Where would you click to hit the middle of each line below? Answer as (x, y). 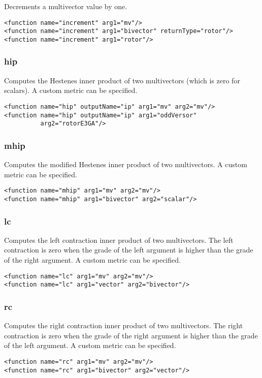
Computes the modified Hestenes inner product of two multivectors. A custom (126, 164)
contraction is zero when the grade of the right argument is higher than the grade (131, 335)
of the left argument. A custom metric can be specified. (90, 345)
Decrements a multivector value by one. (66, 6)
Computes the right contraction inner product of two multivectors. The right (124, 325)
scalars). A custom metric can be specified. (71, 90)
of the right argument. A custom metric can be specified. (92, 260)
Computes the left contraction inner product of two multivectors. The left (119, 240)
